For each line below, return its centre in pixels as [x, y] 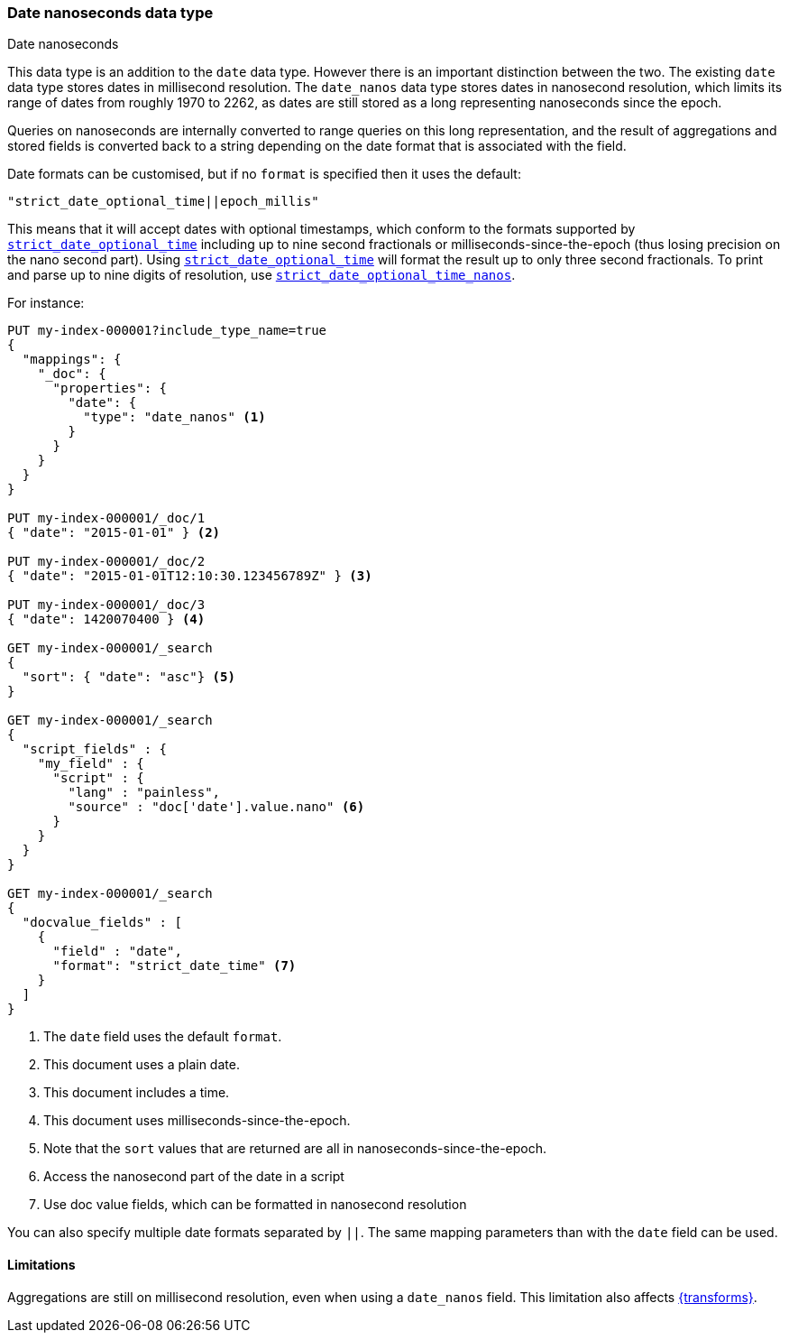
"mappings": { [72, 360]
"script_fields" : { [95, 749]
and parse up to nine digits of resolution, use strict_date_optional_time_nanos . [261, 275]
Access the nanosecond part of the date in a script [194, 1177]
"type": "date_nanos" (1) [174, 417]
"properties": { [110, 388]
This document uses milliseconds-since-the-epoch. [197, 1121]
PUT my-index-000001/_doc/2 [106, 562]
